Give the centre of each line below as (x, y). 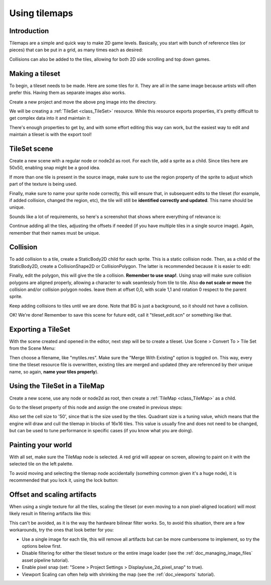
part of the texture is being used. (43, 184)
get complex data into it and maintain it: (50, 118)
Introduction (29, 31)
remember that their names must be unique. (55, 233)
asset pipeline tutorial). (46, 560)
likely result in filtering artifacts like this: (50, 514)
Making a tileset (35, 74)
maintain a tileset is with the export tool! (50, 134)
